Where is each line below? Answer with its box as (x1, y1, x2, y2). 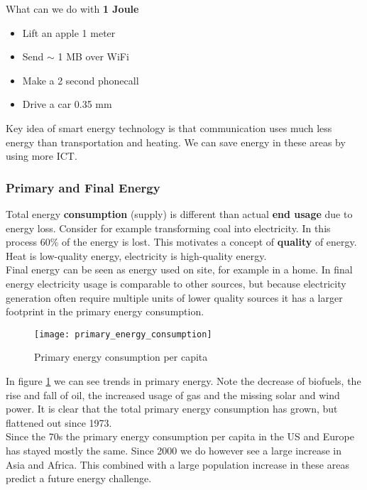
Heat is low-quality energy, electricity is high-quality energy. (6, 248, 267, 263)
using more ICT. (6, 148, 77, 163)
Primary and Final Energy (6, 178, 160, 196)
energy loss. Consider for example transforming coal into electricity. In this (6, 220, 331, 235)
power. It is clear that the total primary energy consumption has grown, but (6, 401, 338, 416)
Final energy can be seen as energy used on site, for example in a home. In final (6, 262, 353, 277)
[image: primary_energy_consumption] (34, 329, 212, 339)
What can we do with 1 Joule (6, 1, 139, 16)
